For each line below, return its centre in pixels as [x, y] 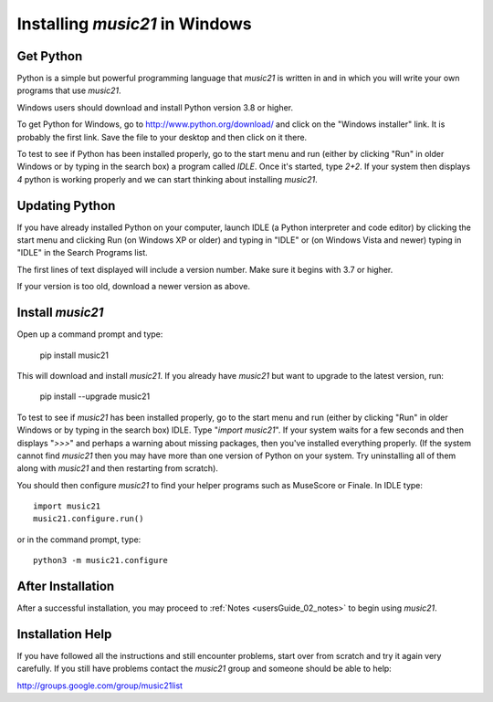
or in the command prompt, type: [79, 540]
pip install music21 [74, 355]
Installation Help [64, 634]
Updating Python [66, 205]
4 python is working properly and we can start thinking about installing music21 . [168, 179]
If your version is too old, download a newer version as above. [134, 287]
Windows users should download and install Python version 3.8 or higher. [155, 107]
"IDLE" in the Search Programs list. [82, 253]
